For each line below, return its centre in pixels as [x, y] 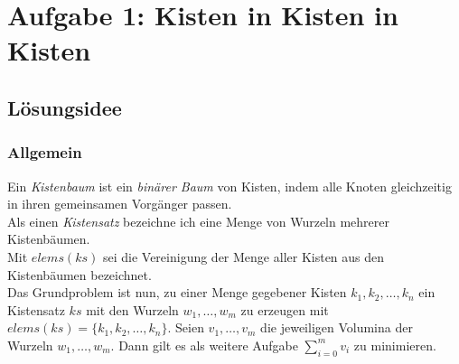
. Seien [186, 327]
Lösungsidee [65, 107]
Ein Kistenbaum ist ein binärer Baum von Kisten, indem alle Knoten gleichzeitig [229, 186]
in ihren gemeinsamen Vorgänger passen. [120, 204]
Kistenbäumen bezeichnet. [80, 274]
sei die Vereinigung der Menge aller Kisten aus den [244, 256]
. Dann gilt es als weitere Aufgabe [204, 345]
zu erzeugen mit [285, 309]
